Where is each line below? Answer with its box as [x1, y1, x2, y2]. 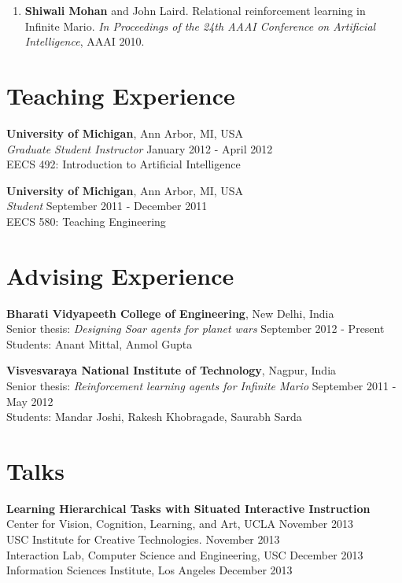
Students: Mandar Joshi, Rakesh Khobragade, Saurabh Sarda [6, 408, 302, 425]
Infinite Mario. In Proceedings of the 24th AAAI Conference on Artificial [24, 17, 376, 34]
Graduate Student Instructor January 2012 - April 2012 [6, 140, 273, 157]
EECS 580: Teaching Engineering [6, 212, 166, 229]
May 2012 [6, 393, 53, 409]
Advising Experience [6, 259, 234, 291]
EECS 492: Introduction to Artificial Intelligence [6, 156, 241, 172]
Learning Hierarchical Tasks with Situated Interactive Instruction [6, 500, 371, 516]
